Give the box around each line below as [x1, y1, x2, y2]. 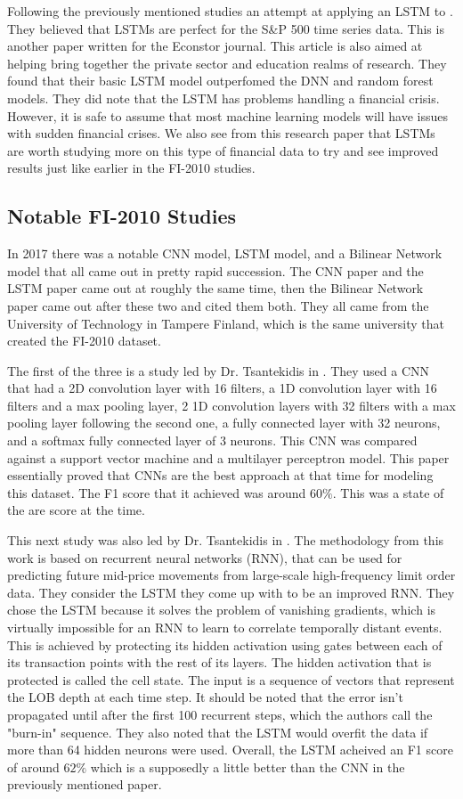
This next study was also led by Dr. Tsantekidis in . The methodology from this [7, 531, 444, 550]
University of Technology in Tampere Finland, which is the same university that [7, 314, 445, 332]
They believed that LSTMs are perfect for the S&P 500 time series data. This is [7, 19, 444, 37]
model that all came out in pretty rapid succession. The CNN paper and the [7, 261, 424, 280]
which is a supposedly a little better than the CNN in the [90, 757, 405, 776]
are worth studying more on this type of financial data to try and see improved [7, 141, 439, 159]
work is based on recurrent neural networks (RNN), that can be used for [7, 548, 402, 567]
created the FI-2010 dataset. [7, 331, 161, 350]
